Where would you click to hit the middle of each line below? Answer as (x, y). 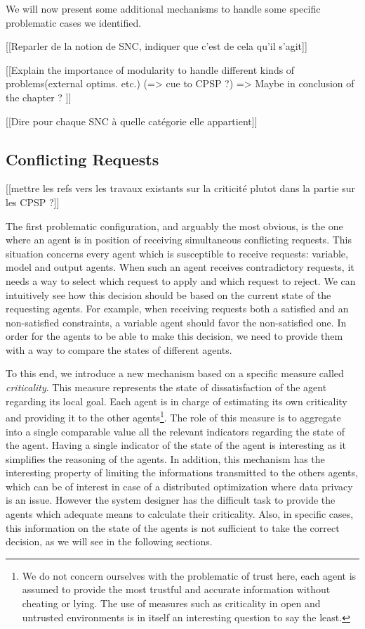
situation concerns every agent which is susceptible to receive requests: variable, (177, 253)
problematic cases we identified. (74, 22)
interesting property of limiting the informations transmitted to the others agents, (182, 472)
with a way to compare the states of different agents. (119, 349)
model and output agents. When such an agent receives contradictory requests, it (180, 267)
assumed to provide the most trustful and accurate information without (176, 589)
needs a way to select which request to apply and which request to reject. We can (181, 280)
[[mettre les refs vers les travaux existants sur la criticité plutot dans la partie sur (180, 188)
